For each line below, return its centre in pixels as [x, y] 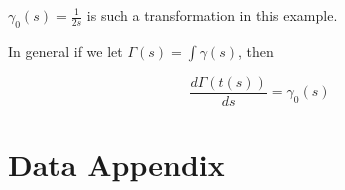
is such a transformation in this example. [212, 15]
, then [256, 50]
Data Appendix [116, 164]
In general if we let [65, 50]
